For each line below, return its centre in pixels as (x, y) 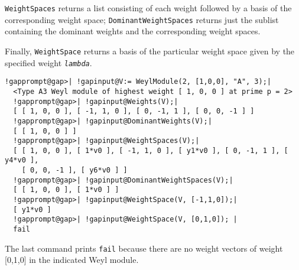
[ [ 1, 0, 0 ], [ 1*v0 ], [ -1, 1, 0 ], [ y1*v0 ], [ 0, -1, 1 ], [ (151, 150)
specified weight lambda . (48, 62)
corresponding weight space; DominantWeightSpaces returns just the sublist (142, 19)
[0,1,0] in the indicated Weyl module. (72, 260)
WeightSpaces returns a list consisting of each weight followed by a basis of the (148, 8)
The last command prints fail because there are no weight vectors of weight (144, 248)
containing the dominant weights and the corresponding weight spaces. (133, 31)
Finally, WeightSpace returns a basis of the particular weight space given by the (150, 51)
